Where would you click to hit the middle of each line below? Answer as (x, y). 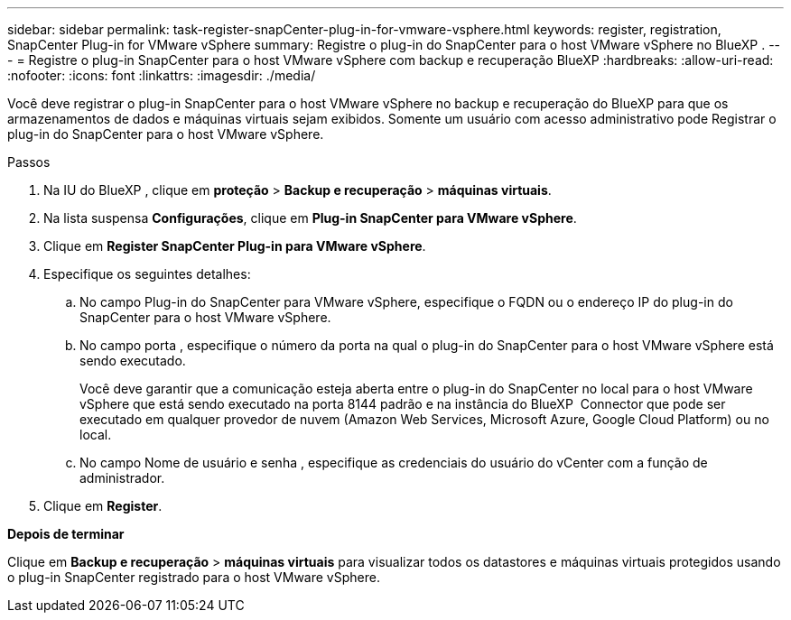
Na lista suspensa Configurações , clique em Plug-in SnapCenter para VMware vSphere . (310, 218)
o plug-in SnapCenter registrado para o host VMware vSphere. (194, 577)
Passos (29, 162)
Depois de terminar (66, 534)
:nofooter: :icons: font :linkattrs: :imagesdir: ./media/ (162, 75)
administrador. (122, 478)
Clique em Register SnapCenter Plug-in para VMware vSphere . (235, 246)
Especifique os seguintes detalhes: (147, 274)
